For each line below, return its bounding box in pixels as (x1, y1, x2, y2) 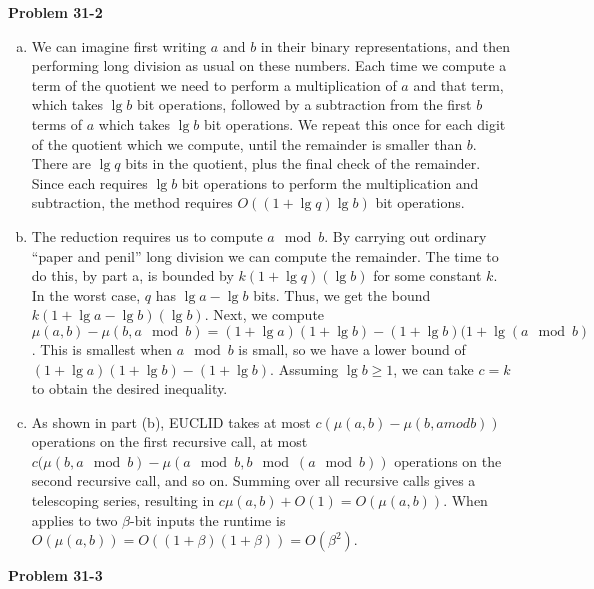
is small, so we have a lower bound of (238, 338, 466, 359)
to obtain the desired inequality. (31, 378, 228, 399)
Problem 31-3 (8, 565, 103, 586)
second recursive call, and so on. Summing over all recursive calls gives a (31, 470, 476, 491)
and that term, (413, 74, 504, 95)
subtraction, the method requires (31, 192, 233, 213)
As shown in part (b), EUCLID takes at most (31, 411, 311, 432)
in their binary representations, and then (260, 35, 511, 56)
